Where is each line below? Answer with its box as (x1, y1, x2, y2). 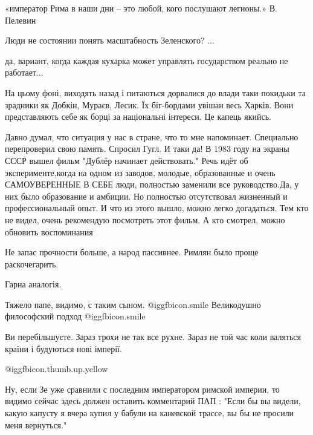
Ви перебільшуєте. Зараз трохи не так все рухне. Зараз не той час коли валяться (5, 330, 302, 343)
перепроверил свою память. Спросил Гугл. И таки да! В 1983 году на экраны (5, 142, 289, 155)
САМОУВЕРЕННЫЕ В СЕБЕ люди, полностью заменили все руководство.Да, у (5, 178, 299, 191)
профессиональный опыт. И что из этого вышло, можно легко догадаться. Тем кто (5, 201, 309, 214)
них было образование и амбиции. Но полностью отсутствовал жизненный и (5, 189, 288, 202)
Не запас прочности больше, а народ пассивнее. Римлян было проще (5, 246, 259, 258)
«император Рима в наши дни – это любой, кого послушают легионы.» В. (5, 2, 277, 14)
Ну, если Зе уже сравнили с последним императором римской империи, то (5, 382, 280, 395)
